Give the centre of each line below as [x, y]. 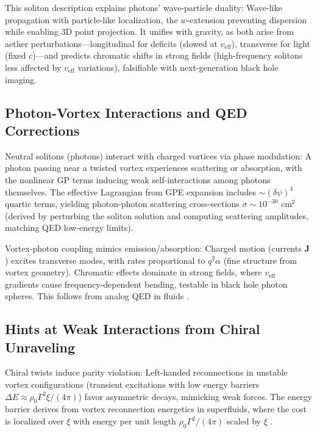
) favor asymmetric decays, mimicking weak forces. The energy [195, 396]
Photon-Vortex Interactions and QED [126, 112]
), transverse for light [271, 43]
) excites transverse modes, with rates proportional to [105, 260]
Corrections [42, 130]
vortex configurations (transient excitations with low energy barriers [132, 384]
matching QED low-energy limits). [69, 227]
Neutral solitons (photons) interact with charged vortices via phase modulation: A [158, 155]
